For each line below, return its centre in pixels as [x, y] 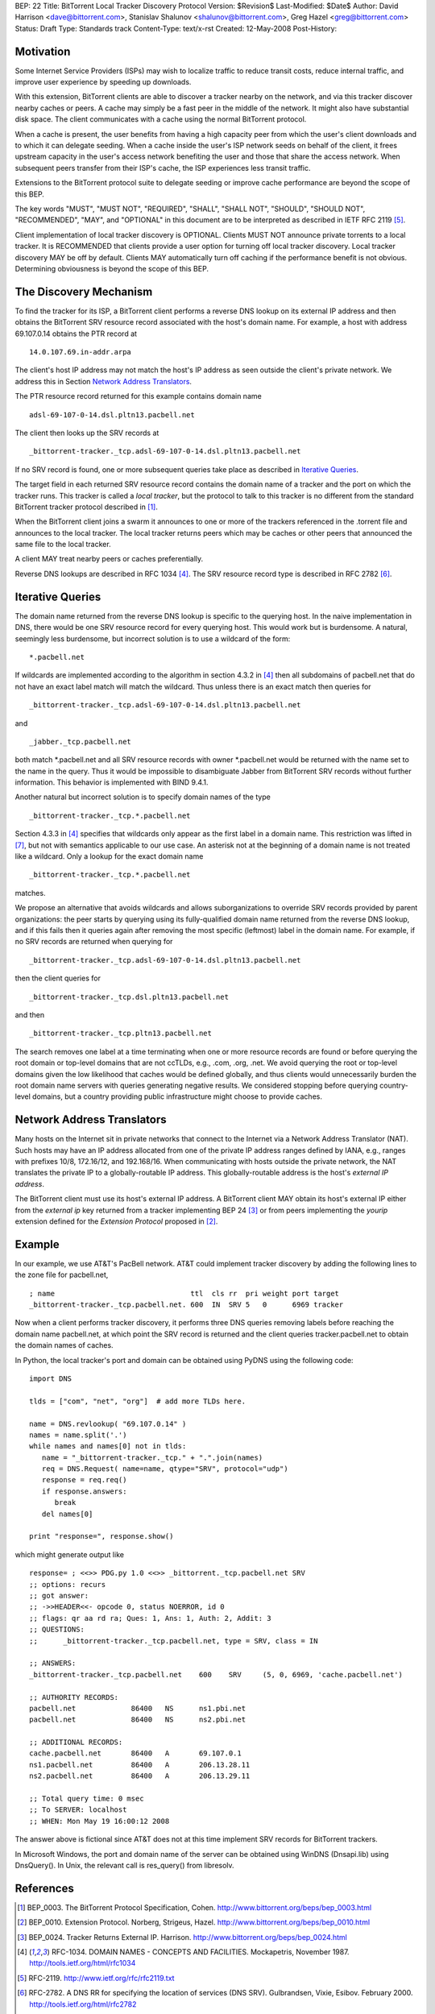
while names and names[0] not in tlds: [108, 1446]
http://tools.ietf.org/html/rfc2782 [83, 2004]
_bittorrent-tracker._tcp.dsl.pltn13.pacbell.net [129, 997]
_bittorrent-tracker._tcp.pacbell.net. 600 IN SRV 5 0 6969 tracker [186, 1305]
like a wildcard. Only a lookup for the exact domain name [109, 856]
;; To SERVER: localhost [78, 1810]
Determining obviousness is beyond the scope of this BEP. [112, 268]
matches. [30, 893]
